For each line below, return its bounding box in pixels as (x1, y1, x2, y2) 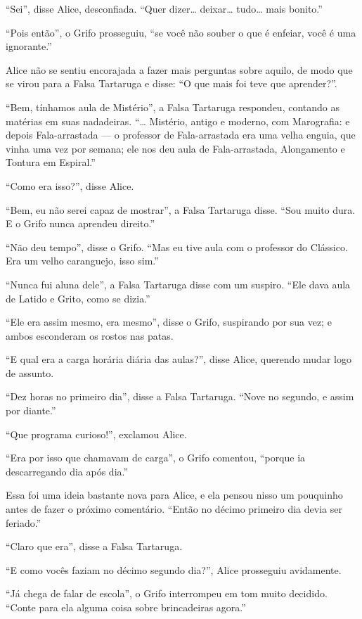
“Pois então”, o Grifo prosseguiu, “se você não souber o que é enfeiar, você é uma (6, 25, 356, 39)
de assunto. (6, 365, 54, 380)
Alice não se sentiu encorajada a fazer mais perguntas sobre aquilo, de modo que (6, 62, 353, 77)
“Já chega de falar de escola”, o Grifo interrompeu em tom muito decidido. (6, 586, 328, 601)
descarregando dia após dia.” (6, 464, 129, 478)
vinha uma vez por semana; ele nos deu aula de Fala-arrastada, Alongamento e (6, 141, 345, 155)
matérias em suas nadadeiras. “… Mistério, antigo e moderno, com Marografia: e (6, 113, 350, 128)
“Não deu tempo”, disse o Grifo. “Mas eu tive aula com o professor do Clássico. (6, 239, 348, 254)
